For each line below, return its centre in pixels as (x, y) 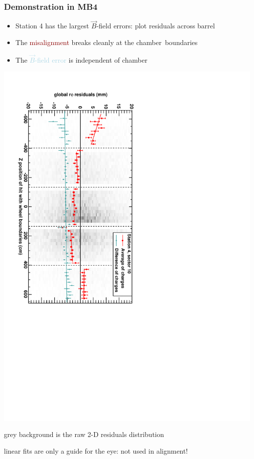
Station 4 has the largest (52, 26)
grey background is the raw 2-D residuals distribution (84, 434)
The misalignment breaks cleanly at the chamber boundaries (106, 42)
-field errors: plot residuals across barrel (156, 26)
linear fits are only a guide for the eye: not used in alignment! (96, 450)
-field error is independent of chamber (91, 59)
